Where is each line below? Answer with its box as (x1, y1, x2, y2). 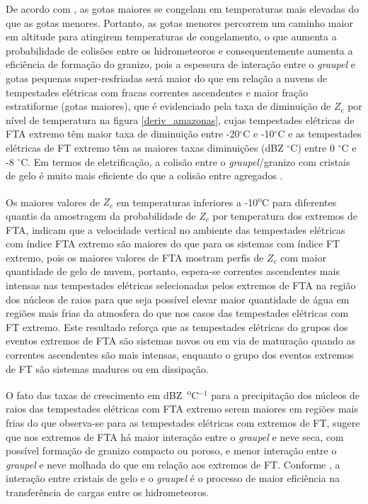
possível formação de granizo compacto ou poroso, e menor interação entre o (6, 443, 337, 458)
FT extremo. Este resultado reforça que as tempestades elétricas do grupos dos (6, 319, 348, 334)
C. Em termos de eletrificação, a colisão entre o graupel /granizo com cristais (21, 154, 350, 169)
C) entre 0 (290, 140, 335, 155)
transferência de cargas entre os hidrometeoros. (6, 484, 209, 499)
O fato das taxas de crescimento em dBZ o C (6, 386, 199, 402)
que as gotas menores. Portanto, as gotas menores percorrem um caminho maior (6, 15, 353, 30)
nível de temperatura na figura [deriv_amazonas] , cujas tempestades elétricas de (6, 112, 355, 127)
